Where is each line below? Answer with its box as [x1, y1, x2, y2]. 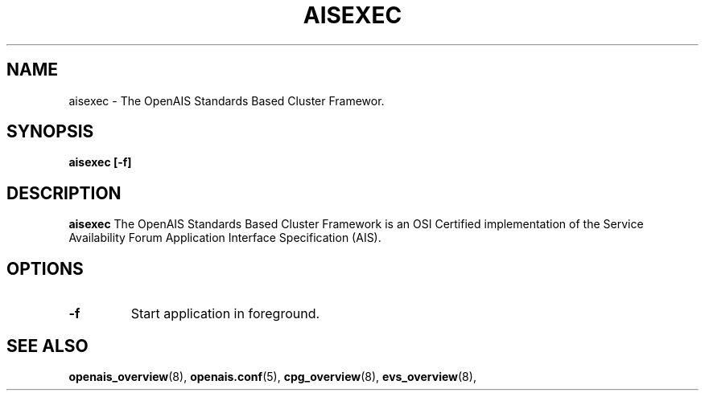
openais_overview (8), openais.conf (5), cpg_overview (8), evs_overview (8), [68, 369, 476, 383]
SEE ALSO [6, 335, 89, 356]
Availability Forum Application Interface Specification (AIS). [68, 231, 381, 245]
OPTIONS [6, 258, 84, 279]
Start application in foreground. [130, 305, 320, 322]
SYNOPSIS [6, 121, 94, 142]
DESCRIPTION [6, 182, 122, 203]
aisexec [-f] [68, 155, 132, 170]
